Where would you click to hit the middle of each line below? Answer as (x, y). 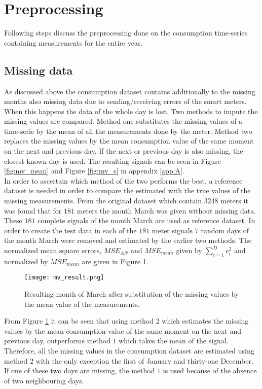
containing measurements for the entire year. (73, 42)
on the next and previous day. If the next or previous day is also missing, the (124, 151)
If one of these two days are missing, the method (80, 370)
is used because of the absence (210, 370)
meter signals (172, 230)
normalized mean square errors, (53, 250)
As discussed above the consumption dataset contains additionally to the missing (130, 91)
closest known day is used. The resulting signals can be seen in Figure (113, 161)
